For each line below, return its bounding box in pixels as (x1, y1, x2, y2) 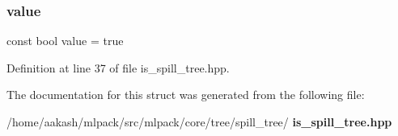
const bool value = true (6, 32, 124, 49)
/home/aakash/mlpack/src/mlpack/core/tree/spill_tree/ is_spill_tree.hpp (6, 113, 392, 130)
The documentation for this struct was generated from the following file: (6, 86, 365, 103)
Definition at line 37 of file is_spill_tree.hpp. (6, 59, 230, 76)
